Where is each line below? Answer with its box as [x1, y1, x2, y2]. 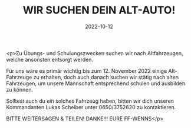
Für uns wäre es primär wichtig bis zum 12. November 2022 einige [6, 67, 167, 74]
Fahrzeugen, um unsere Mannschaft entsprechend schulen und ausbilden [6, 80, 186, 87]
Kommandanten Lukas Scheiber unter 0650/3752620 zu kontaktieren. [6, 103, 176, 110]
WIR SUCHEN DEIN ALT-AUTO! [22, 4, 176, 17]
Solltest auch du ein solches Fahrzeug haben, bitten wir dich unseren [6, 97, 174, 105]
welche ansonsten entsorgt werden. [6, 56, 93, 63]
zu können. [6, 86, 34, 93]
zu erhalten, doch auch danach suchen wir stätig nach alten [33, 73, 179, 80]
